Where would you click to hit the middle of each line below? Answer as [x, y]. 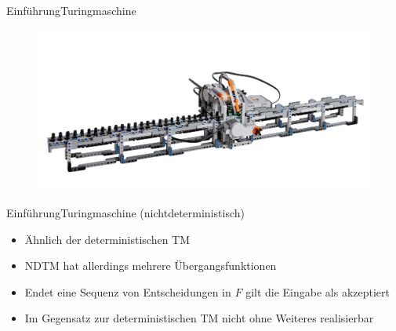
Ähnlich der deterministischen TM [107, 239]
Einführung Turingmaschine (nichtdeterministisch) [125, 212]
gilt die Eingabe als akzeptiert [318, 291]
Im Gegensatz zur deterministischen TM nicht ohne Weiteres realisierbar [199, 318]
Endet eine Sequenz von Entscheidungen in [128, 291]
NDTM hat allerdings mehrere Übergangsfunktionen [151, 266]
